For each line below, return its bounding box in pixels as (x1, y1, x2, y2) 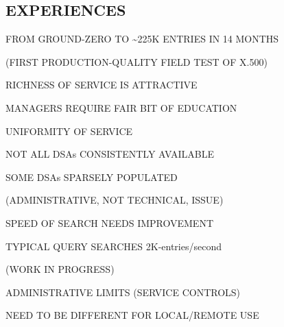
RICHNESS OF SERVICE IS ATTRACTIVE (5, 77, 198, 92)
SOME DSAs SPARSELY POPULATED (5, 169, 178, 184)
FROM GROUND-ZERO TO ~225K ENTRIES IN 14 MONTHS (5, 32, 279, 46)
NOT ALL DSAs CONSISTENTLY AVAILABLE (5, 147, 214, 161)
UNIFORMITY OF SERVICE (5, 123, 133, 138)
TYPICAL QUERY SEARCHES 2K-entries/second (5, 239, 222, 253)
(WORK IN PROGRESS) (5, 262, 115, 276)
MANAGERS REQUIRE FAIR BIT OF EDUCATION (5, 100, 237, 114)
